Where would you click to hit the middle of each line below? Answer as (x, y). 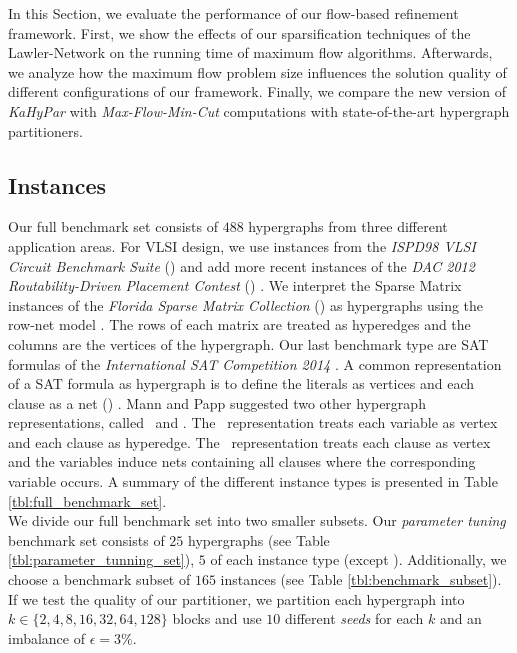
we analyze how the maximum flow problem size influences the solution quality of (257, 71)
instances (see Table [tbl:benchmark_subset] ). (361, 579)
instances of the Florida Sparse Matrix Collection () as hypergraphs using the (246, 304)
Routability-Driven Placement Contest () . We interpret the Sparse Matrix (235, 285)
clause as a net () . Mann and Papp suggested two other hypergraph (217, 402)
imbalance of (46, 637)
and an (460, 618)
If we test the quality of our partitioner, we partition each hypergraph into (236, 598)
